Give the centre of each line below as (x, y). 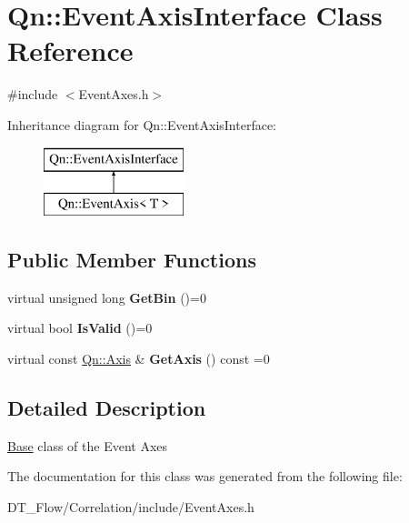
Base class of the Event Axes (88, 445)
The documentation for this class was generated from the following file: (205, 476)
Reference (70, 50)
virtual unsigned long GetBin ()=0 (107, 297)
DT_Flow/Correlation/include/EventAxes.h (131, 507)
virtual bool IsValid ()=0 (80, 328)
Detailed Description (107, 408)
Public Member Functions (132, 260)
